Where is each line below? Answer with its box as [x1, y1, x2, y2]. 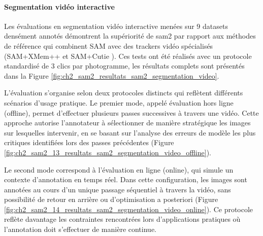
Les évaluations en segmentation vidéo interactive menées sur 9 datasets [4, 20, 228, 31]
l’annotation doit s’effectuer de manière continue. [4, 224, 156, 234]
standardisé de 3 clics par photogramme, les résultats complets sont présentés [4, 60, 245, 71]
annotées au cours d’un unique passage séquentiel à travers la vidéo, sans [4, 184, 231, 194]
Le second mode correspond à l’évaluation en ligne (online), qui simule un [4, 164, 234, 175]
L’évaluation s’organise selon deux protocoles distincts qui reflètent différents [4, 87, 243, 98]
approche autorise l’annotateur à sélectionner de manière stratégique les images [4, 117, 251, 128]
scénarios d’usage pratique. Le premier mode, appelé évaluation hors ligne [4, 97, 234, 108]
